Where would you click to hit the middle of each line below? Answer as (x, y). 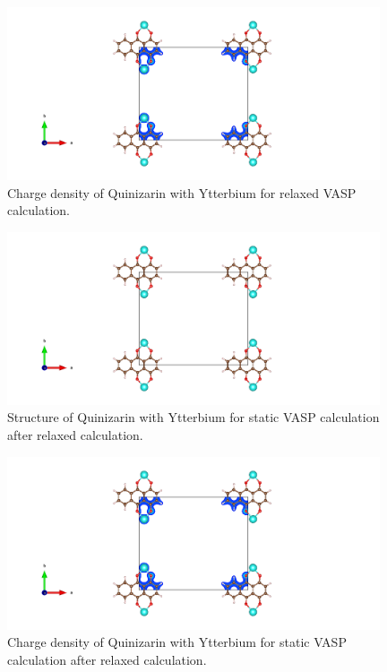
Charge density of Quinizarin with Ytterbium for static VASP (177, 642)
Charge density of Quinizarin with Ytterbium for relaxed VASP (182, 192)
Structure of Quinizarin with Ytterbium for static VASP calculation (193, 417)
